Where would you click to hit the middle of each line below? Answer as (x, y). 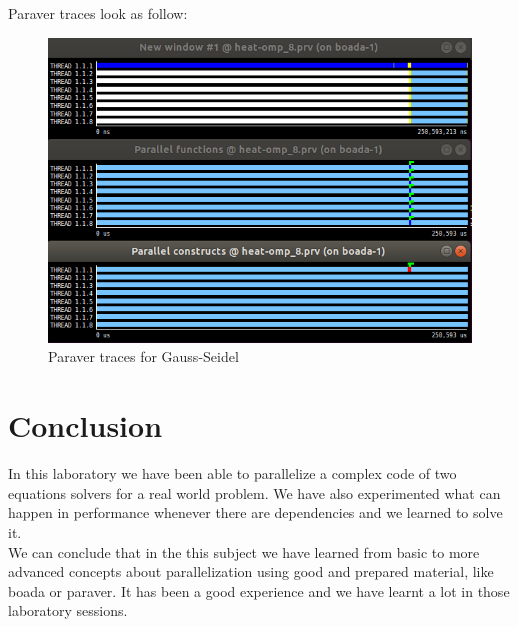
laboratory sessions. (68, 610)
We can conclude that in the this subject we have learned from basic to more (244, 551)
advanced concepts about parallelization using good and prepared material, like (251, 571)
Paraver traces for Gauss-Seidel (143, 356)
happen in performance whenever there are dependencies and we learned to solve (255, 512)
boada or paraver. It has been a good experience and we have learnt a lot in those (259, 590)
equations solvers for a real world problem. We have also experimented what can (254, 492)
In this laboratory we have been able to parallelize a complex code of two (232, 473)
